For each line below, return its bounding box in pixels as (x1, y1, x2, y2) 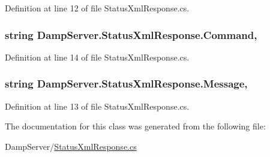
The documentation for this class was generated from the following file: (5, 120, 266, 132)
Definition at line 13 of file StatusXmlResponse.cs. (5, 99, 190, 112)
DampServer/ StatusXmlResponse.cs (5, 140, 137, 152)
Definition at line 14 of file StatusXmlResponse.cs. (5, 50, 190, 63)
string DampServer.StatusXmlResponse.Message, (5, 76, 248, 91)
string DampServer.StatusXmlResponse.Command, (5, 27, 257, 42)
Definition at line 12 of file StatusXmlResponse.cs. (5, 2, 190, 14)
